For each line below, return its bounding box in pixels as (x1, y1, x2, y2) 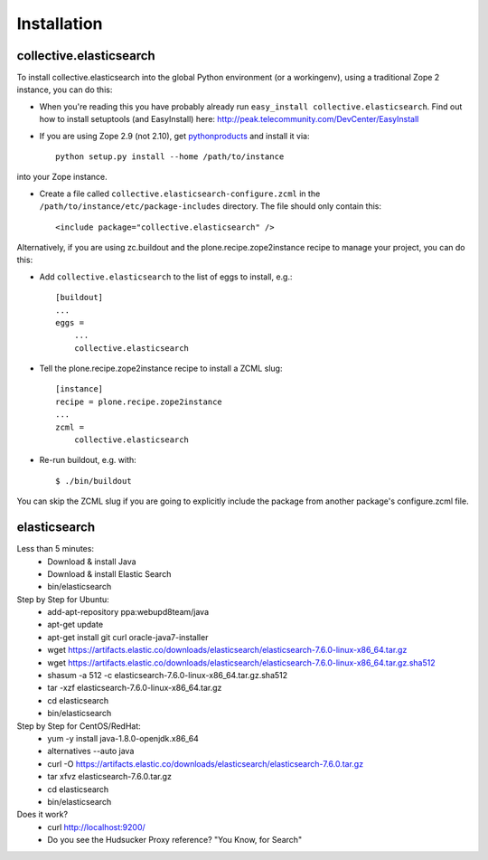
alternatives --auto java (47, 746, 135, 757)
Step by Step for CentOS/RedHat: (16, 720, 142, 732)
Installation (16, 14, 103, 33)
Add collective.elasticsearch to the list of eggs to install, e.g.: (39, 271, 293, 282)
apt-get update (47, 619, 104, 630)
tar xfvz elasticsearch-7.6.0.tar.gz (47, 771, 172, 782)
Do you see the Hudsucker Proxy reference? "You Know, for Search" (47, 835, 303, 846)
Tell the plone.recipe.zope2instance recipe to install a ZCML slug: (39, 363, 283, 374)
